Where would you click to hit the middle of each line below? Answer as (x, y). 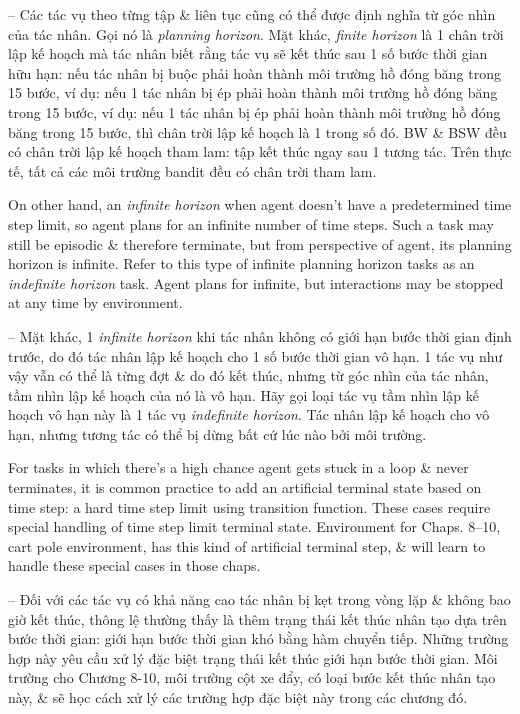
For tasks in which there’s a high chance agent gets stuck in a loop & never (238, 467)
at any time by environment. (95, 302)
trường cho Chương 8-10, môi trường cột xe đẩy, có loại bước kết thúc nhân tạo (252, 677)
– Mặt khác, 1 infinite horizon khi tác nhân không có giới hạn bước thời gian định (260, 335)
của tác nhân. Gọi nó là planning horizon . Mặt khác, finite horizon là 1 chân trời (256, 33)
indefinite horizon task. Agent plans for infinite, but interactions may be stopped (256, 282)
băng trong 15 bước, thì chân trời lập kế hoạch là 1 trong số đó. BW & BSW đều (257, 131)
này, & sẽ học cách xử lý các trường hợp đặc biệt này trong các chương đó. (238, 697)
